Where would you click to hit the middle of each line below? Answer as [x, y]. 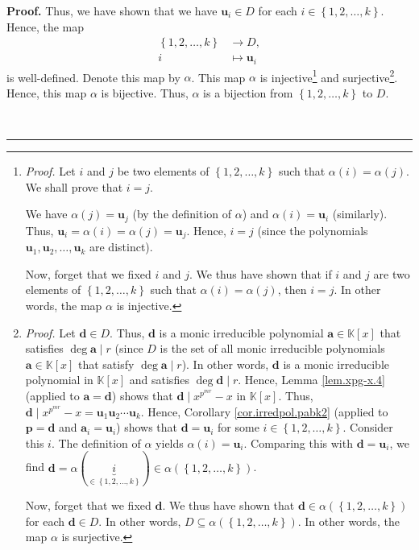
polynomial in [59, 380]
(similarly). [360, 214]
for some [239, 427]
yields [170, 442]
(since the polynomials [313, 230]
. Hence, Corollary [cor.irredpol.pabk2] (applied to [264, 411]
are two [392, 273]
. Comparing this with [298, 442]
